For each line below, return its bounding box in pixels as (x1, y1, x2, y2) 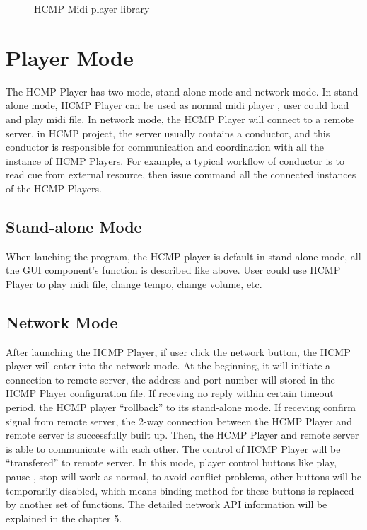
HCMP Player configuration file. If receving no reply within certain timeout (6, 386, 334, 401)
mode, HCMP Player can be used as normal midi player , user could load (31, 98, 349, 113)
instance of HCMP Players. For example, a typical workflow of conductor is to (6, 153, 344, 168)
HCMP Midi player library (34, 1, 150, 16)
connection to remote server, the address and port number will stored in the (6, 371, 335, 386)
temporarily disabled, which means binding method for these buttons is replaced (6, 483, 354, 497)
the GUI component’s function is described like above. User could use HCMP (6, 263, 341, 277)
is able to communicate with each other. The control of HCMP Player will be (6, 441, 341, 456)
